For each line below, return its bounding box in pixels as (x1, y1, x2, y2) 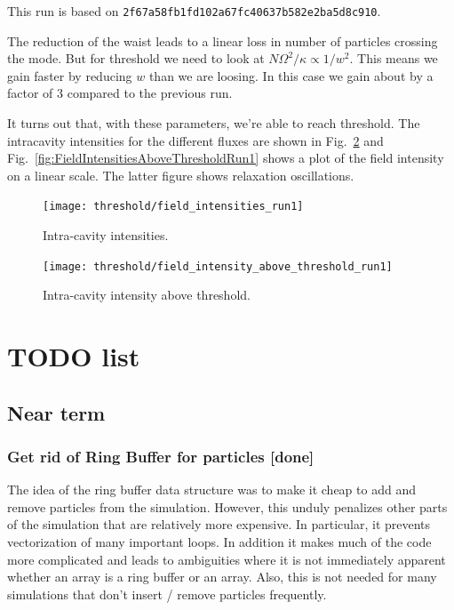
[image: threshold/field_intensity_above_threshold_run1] (43, 260, 393, 273)
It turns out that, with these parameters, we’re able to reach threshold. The (7, 114, 420, 132)
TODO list (7, 338, 140, 374)
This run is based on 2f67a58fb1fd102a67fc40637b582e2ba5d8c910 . (7, 2, 381, 20)
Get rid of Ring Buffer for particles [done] (7, 445, 315, 467)
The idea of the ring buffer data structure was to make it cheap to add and (7, 480, 416, 499)
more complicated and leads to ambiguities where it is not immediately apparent (7, 550, 446, 568)
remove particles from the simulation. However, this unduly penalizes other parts (7, 497, 448, 516)
